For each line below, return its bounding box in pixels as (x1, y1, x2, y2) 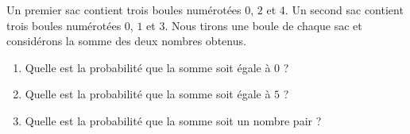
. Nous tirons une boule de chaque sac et (164, 17, 362, 33)
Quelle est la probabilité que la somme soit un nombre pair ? (25, 112, 322, 128)
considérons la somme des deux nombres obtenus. (6, 33, 246, 49)
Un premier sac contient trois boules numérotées (6, 2, 242, 17)
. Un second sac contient (284, 2, 404, 17)
